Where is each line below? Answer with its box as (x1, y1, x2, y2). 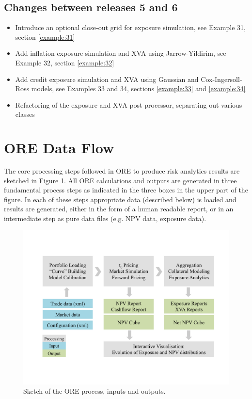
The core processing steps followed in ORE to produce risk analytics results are (4, 166, 240, 176)
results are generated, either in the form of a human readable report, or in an (4, 204, 234, 214)
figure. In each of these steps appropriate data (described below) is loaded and (4, 194, 236, 204)
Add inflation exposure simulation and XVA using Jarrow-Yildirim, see (15, 48, 226, 58)
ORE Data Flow (4, 138, 114, 158)
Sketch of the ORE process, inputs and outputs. (23, 386, 166, 396)
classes (15, 109, 35, 119)
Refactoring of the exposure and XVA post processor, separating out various (15, 99, 242, 110)
